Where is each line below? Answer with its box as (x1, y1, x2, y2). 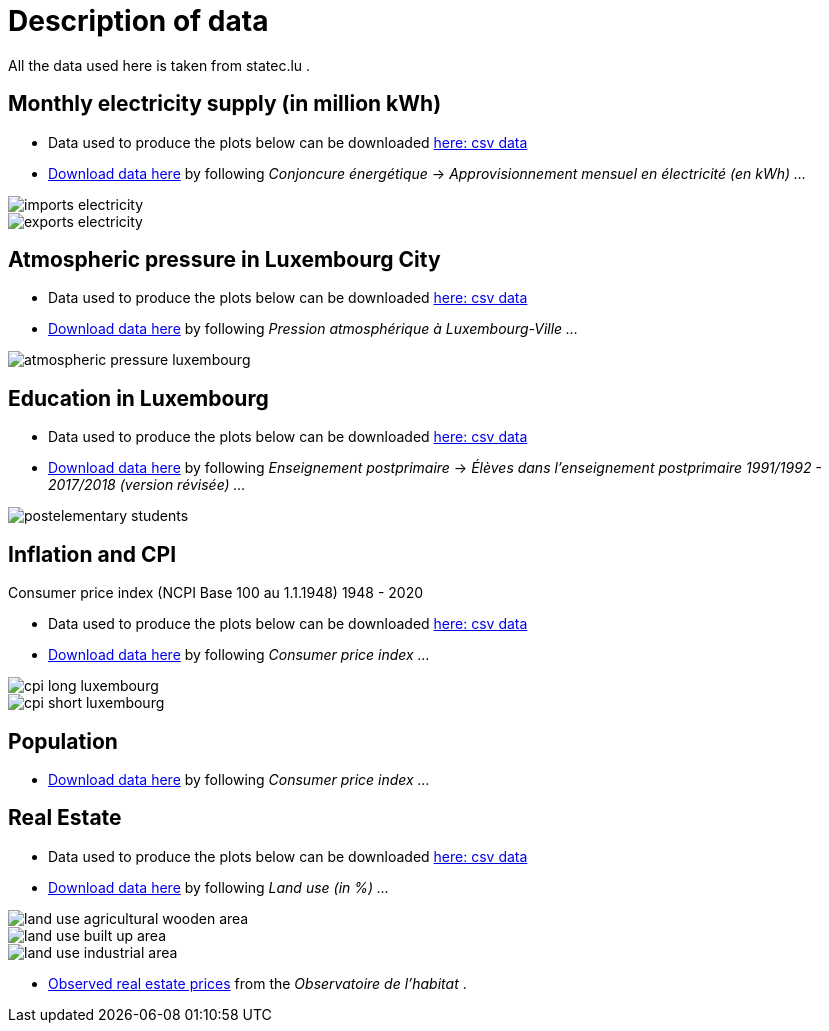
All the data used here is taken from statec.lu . (8, 56, 311, 74)
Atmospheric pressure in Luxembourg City (8, 247, 441, 273)
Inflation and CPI (8, 541, 177, 567)
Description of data (8, 4, 269, 38)
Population (8, 728, 118, 754)
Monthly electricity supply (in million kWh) (8, 91, 442, 117)
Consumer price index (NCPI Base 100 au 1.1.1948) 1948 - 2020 (8, 584, 424, 602)
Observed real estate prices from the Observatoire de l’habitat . (48, 974, 467, 992)
